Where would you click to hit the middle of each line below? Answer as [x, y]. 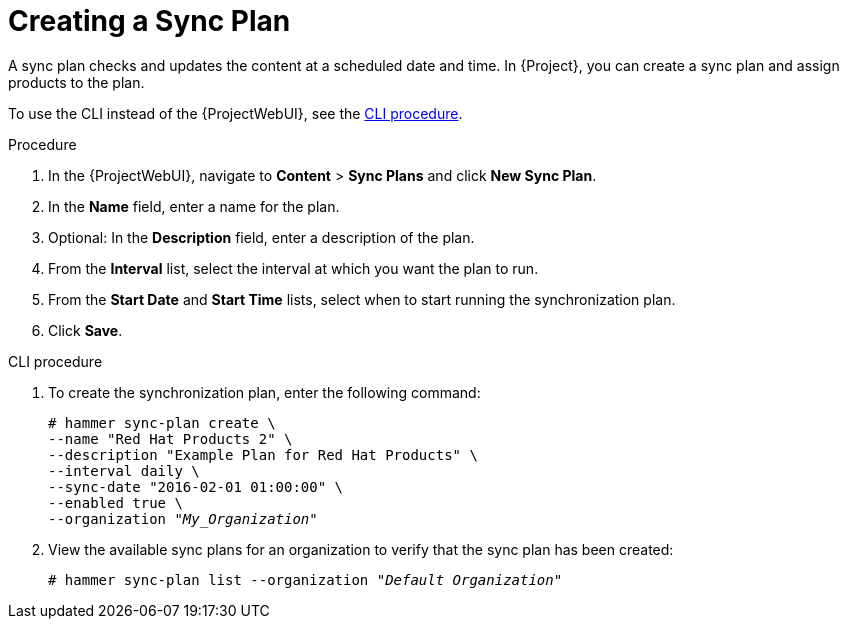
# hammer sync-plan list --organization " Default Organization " [305, 579]
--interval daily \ [124, 470]
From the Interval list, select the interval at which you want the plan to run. [293, 268]
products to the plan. [76, 82]
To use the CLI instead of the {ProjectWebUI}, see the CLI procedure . [235, 113]
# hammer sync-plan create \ [162, 422]
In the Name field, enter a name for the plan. [194, 206]
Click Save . [85, 330]
